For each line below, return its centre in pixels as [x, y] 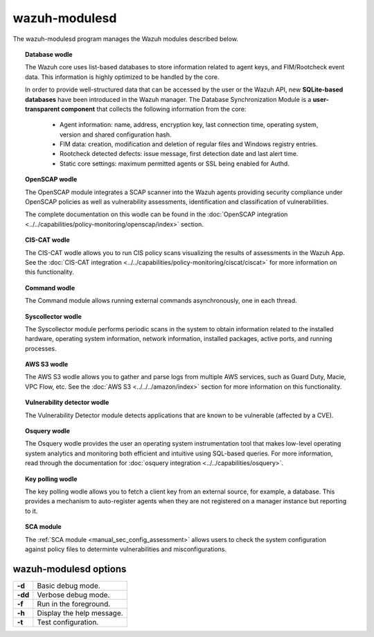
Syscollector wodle [54, 316]
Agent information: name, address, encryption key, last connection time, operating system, [189, 125]
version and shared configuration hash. [116, 134]
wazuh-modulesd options [70, 569]
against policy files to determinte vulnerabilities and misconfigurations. [126, 549]
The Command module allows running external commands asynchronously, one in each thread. [161, 301]
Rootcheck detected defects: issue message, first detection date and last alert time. [179, 154]
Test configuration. [68, 622]
